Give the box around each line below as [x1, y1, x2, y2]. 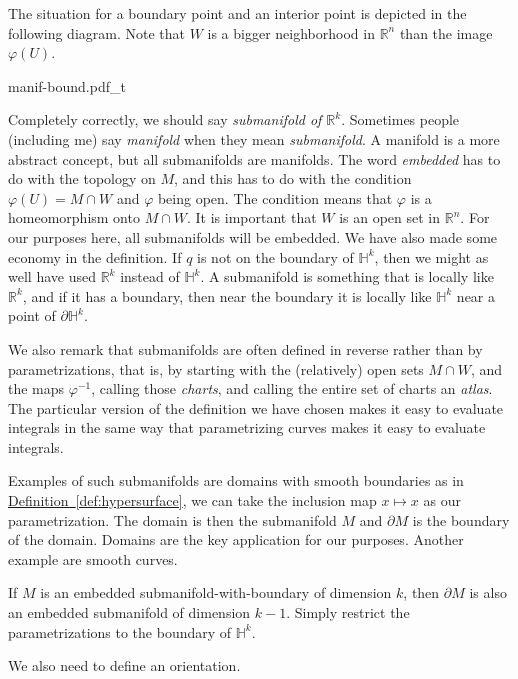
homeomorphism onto [8, 207, 140, 228]
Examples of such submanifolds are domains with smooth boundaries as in [8, 470, 464, 491]
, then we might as [374, 246, 489, 267]
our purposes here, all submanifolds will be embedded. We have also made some [8, 226, 498, 247]
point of [8, 305, 56, 326]
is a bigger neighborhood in [207, 22, 375, 43]
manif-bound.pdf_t [8, 75, 126, 96]
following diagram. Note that [8, 22, 186, 43]
